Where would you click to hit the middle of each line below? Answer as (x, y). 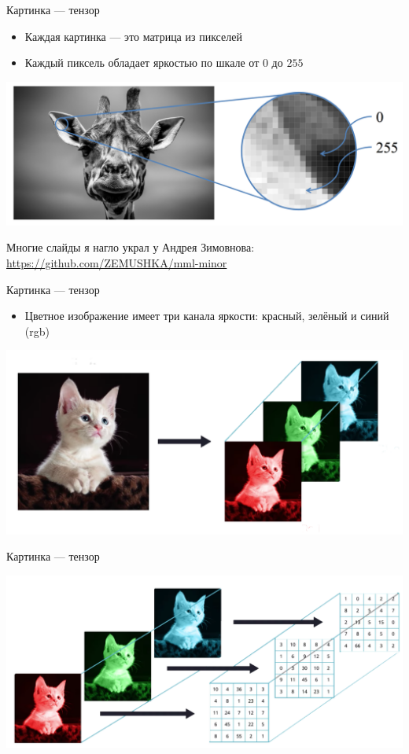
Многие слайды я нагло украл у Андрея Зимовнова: (131, 247)
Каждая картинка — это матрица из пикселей (133, 36)
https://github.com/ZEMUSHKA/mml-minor (117, 263)
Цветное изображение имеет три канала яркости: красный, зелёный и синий (207, 316)
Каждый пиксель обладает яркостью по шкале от (142, 63)
